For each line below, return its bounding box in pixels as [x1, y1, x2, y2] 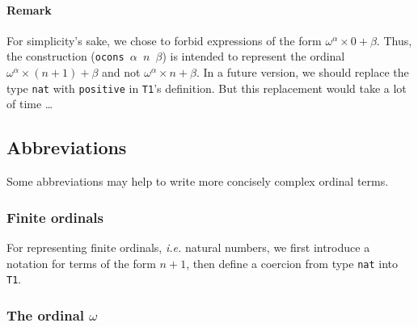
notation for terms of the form [6, 254, 156, 271]
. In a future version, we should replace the [196, 64, 409, 81]
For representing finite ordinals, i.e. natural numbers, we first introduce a [6, 238, 370, 255]
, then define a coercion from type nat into [186, 254, 399, 271]
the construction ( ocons [6, 48, 125, 65]
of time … [6, 95, 53, 112]
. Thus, [376, 31, 412, 48]
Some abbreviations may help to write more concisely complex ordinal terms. [6, 173, 389, 190]
